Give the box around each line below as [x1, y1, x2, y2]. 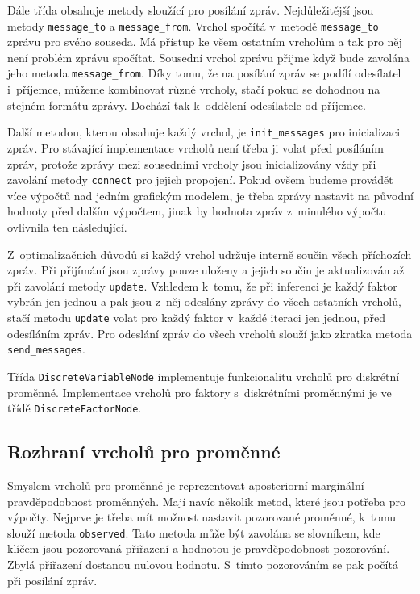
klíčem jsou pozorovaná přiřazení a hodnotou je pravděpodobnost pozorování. [7, 540, 390, 557]
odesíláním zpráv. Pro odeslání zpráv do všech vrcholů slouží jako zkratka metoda [7, 324, 413, 341]
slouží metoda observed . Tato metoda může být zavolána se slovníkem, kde [7, 524, 380, 541]
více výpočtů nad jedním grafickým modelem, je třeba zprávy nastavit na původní [7, 186, 414, 203]
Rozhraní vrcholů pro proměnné [7, 439, 281, 464]
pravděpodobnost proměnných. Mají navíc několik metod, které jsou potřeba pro [7, 492, 405, 509]
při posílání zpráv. [7, 571, 98, 588]
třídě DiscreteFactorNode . [7, 399, 142, 416]
